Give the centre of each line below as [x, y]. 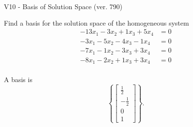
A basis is [18, 79]
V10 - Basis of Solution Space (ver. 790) [63, 6]
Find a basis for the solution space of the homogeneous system [96, 22]
